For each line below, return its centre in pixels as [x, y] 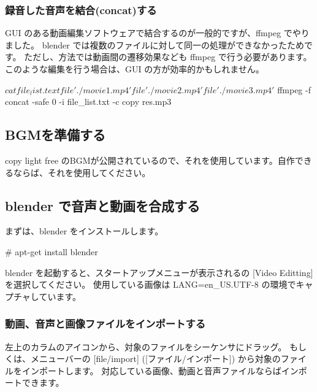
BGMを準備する [55, 135]
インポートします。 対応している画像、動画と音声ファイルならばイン [160, 370]
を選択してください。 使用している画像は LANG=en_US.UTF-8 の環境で [151, 284]
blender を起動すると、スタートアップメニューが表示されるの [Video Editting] [159, 272]
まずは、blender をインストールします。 [84, 231]
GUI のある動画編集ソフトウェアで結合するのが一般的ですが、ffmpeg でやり [157, 33]
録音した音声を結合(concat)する [81, 10]
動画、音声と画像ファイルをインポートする [105, 324]
